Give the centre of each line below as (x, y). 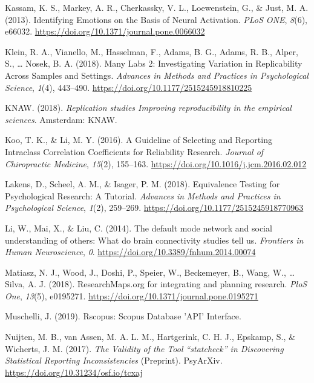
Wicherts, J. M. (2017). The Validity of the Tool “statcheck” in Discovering (144, 348)
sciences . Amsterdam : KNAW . (61, 119)
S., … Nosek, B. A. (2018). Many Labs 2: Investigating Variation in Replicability (154, 63)
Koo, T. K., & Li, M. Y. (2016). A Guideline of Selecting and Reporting (139, 140)
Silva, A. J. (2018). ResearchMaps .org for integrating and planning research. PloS (156, 284)
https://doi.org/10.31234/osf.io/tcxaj (74, 372)
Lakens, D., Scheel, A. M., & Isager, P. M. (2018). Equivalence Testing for (142, 184)
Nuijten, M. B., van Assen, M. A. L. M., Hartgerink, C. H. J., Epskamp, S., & (150, 337)
